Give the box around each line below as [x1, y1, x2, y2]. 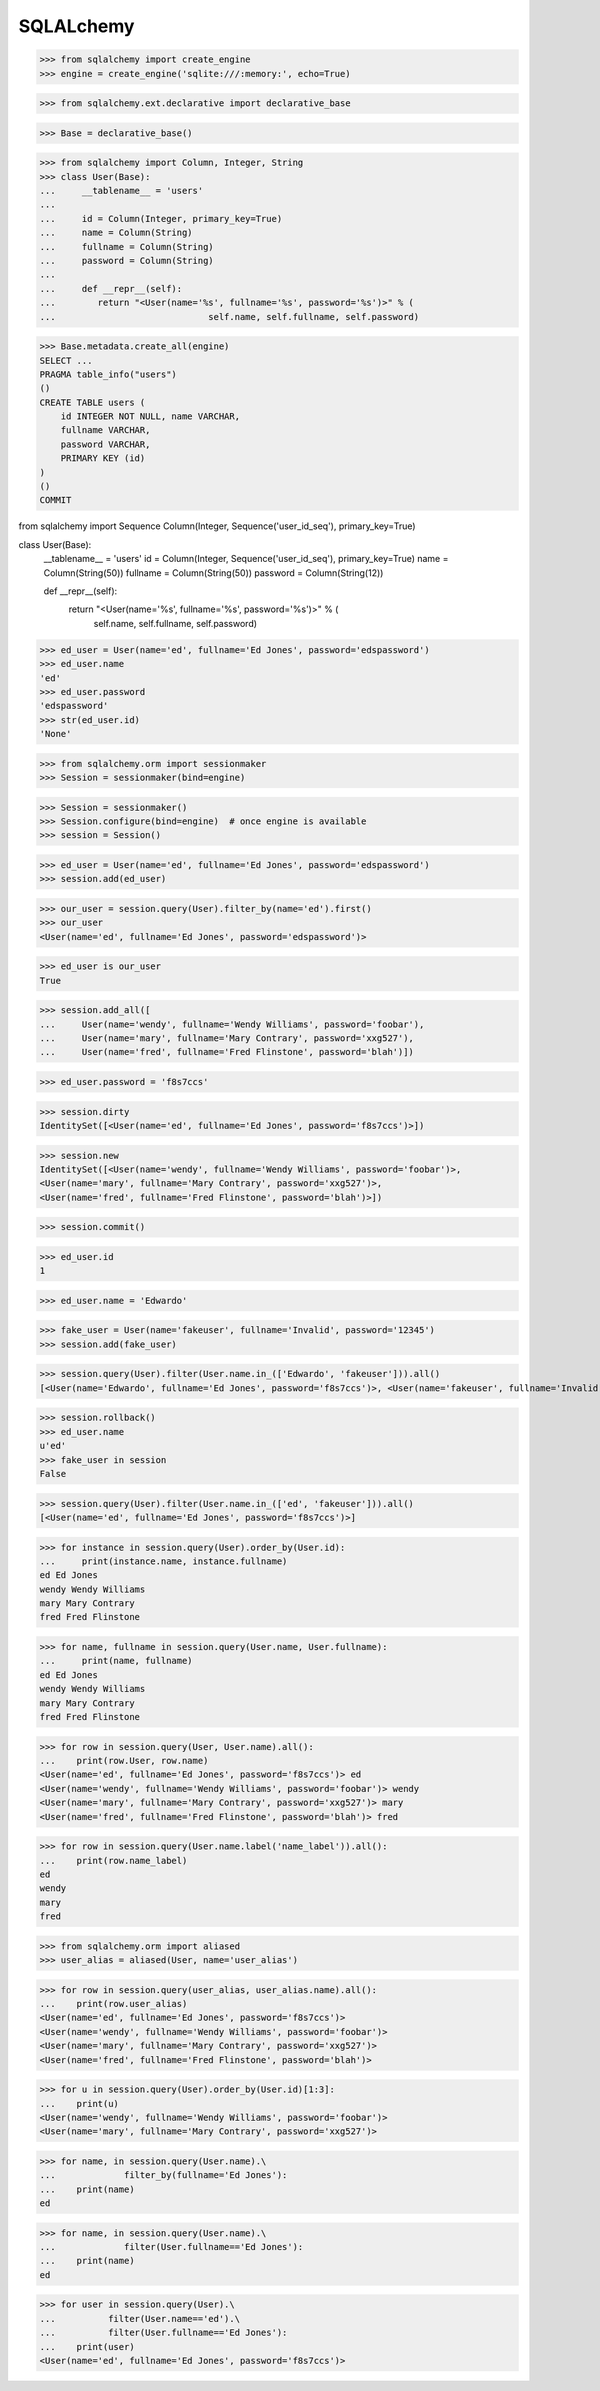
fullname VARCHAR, [60, 425, 151, 436]
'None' [39, 728, 72, 740]
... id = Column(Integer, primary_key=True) [39, 213, 283, 224]
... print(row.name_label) [39, 1855, 188, 1866]
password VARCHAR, [60, 438, 151, 450]
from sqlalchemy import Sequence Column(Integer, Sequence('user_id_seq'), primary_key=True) [18, 520, 416, 532]
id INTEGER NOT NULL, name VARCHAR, [60, 411, 240, 422]
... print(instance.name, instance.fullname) [39, 1555, 288, 1567]
